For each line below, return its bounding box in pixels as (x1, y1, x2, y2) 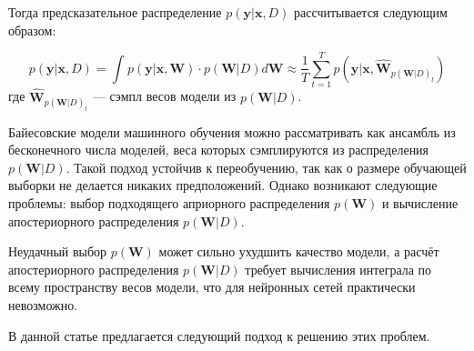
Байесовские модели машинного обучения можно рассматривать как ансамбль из (8, 122, 456, 141)
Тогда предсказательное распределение (8, 3, 222, 21)
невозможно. (8, 296, 78, 315)
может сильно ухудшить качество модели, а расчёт (158, 242, 439, 261)
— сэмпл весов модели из (92, 86, 237, 105)
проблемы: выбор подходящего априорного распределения (8, 194, 330, 213)
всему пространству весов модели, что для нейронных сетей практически (8, 277, 416, 296)
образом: (8, 20, 56, 39)
